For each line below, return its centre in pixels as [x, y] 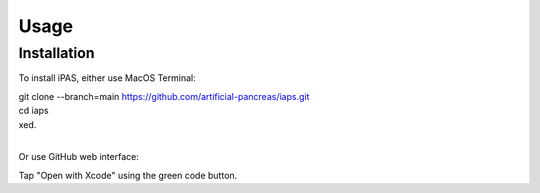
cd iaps [33, 111]
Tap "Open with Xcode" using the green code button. [128, 175]
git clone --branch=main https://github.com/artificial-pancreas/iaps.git [164, 96]
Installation [56, 53]
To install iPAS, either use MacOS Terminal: [107, 78]
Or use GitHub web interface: [78, 157]
